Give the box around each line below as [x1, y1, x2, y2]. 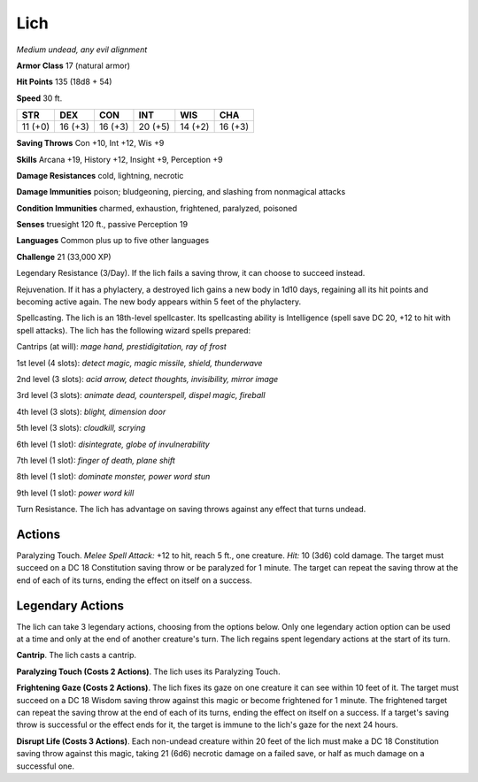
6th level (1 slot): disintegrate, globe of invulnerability [16, 439, 210, 449]
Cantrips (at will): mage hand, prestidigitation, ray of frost [16, 341, 227, 352]
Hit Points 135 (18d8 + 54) [16, 76, 112, 88]
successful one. [16, 761, 75, 771]
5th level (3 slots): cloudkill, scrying [16, 423, 146, 433]
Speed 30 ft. [16, 93, 63, 103]
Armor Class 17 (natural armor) [16, 60, 131, 71]
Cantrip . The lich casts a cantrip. [16, 650, 137, 661]
